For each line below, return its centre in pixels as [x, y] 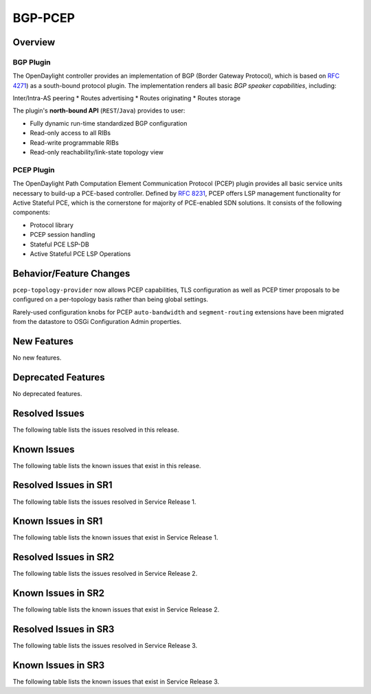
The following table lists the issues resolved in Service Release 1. [104, 502]
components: [32, 212]
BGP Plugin [32, 62]
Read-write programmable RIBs [75, 142]
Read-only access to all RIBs [70, 133]
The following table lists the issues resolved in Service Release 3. [105, 646]
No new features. [37, 358]
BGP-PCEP [44, 18]
